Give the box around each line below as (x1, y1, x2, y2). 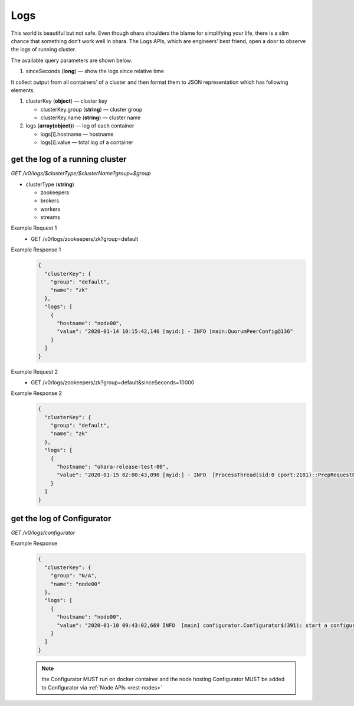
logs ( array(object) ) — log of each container (25, 122, 135, 129)
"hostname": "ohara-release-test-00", (57, 463, 169, 470)
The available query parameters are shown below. (11, 57, 133, 64)
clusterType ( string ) (25, 181, 75, 188)
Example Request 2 (11, 368, 58, 375)
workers (40, 205, 61, 213)
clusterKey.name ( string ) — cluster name (40, 114, 141, 121)
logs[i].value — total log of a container (40, 139, 134, 146)
